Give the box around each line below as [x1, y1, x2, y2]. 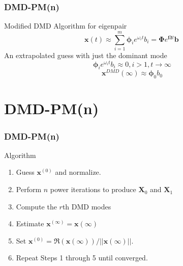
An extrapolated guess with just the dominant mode [4, 49, 167, 60]
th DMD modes [62, 201, 111, 211]
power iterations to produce [50, 184, 136, 195]
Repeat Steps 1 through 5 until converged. [16, 252, 148, 263]
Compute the [16, 201, 57, 211]
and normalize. [55, 167, 101, 177]
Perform [16, 184, 42, 195]
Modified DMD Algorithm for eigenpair [4, 20, 127, 31]
